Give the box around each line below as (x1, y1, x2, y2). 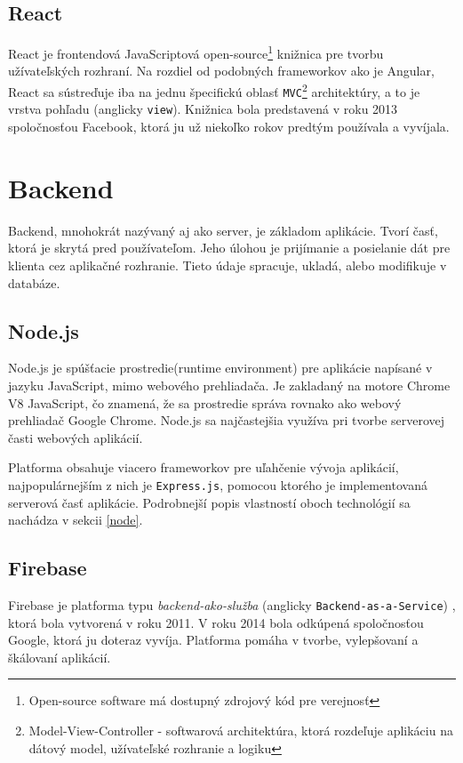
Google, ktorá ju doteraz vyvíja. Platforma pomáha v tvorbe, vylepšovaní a (8, 630, 419, 649)
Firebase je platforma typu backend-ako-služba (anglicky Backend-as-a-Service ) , (8, 595, 456, 614)
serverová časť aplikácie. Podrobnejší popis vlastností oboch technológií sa (8, 493, 411, 511)
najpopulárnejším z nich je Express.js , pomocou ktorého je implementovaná (8, 475, 427, 494)
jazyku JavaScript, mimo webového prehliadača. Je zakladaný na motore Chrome (8, 375, 451, 394)
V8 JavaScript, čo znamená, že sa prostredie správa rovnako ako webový (8, 393, 402, 412)
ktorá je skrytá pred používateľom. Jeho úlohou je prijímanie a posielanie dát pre (8, 238, 451, 257)
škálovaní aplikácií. (8, 647, 111, 666)
